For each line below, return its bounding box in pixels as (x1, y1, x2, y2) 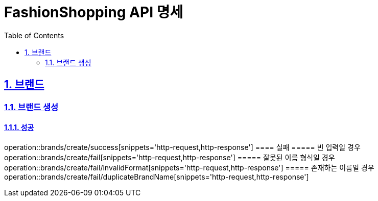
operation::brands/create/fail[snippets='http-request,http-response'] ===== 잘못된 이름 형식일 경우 (4, 153, 335, 162)
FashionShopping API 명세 (4, 4, 183, 21)
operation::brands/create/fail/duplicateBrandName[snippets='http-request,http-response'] (4, 172, 309, 181)
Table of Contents (4, 31, 64, 40)
